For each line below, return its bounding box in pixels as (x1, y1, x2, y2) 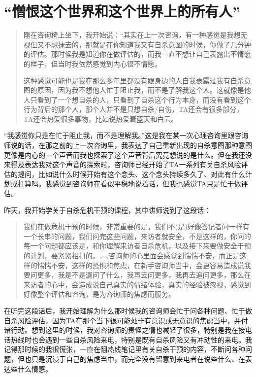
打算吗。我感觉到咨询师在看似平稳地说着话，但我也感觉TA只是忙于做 (17, 178, 241, 189)
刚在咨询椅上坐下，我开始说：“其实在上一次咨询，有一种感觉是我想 (23, 30, 241, 40)
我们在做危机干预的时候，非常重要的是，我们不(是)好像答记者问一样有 (23, 221, 250, 232)
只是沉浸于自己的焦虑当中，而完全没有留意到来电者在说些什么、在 (31, 353, 245, 364)
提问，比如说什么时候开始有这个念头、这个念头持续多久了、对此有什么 (17, 169, 245, 179)
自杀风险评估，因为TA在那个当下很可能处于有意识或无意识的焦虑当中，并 (4, 315, 241, 325)
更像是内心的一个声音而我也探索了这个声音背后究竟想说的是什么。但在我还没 (4, 149, 252, 160)
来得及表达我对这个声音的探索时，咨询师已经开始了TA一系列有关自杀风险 (4, 159, 241, 170)
